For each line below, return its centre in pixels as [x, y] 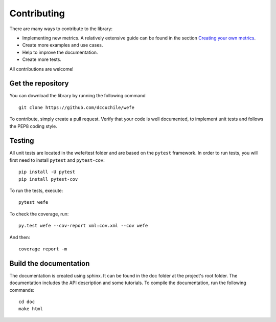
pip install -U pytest [47, 172]
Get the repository [39, 84]
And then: [20, 237]
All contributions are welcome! [41, 69]
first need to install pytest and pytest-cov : [57, 160]
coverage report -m [43, 249]
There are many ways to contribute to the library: [61, 29]
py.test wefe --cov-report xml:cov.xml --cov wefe [83, 226]
